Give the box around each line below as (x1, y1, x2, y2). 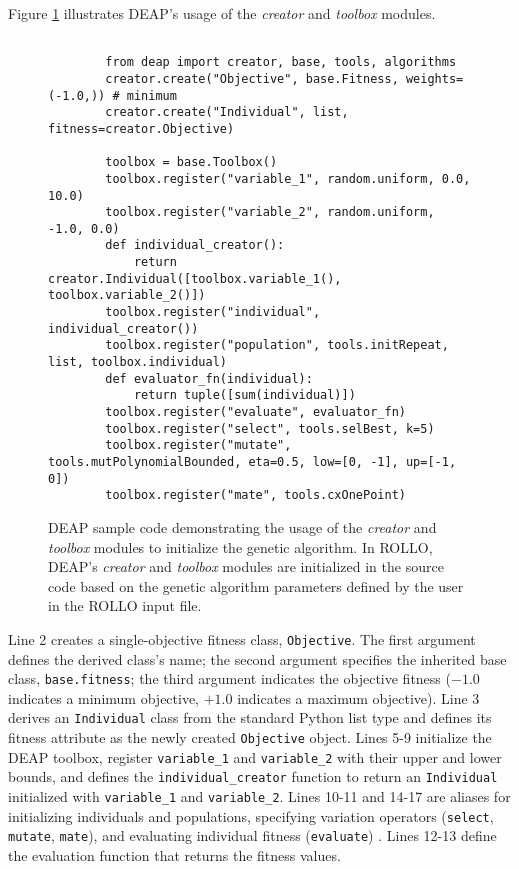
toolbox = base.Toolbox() (105, 155, 278, 170)
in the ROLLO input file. (48, 595, 202, 616)
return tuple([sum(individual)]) (133, 388, 356, 403)
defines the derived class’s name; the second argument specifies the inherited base (8, 648, 507, 669)
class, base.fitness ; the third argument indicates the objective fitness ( (8, 668, 451, 689)
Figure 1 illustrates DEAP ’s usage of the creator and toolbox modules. (8, 3, 436, 23)
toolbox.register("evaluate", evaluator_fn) (105, 405, 406, 420)
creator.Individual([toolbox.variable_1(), (48, 271, 342, 286)
